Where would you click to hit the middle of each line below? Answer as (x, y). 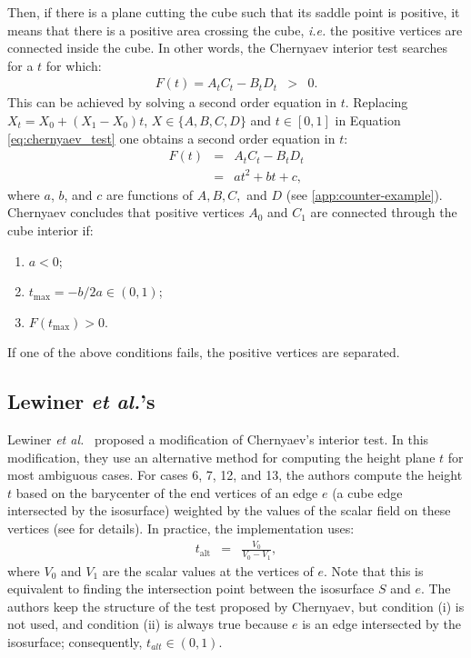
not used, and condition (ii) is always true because (148, 624)
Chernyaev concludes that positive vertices (126, 212)
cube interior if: (50, 229)
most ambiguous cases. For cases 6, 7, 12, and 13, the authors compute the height (235, 475)
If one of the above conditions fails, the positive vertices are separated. (204, 352)
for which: (74, 65)
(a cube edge (367, 492)
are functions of (150, 194)
